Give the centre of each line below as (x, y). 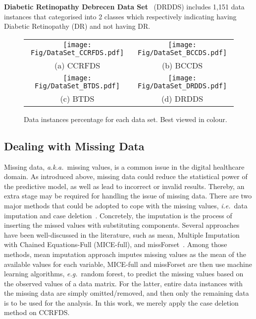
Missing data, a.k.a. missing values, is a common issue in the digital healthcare (124, 166)
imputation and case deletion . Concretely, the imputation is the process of (118, 215)
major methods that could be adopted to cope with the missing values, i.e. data (126, 205)
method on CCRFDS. (37, 312)
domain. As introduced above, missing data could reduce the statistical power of (126, 176)
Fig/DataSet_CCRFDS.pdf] (77, 52)
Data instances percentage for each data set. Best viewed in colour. (126, 119)
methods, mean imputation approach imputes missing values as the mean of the (125, 254)
